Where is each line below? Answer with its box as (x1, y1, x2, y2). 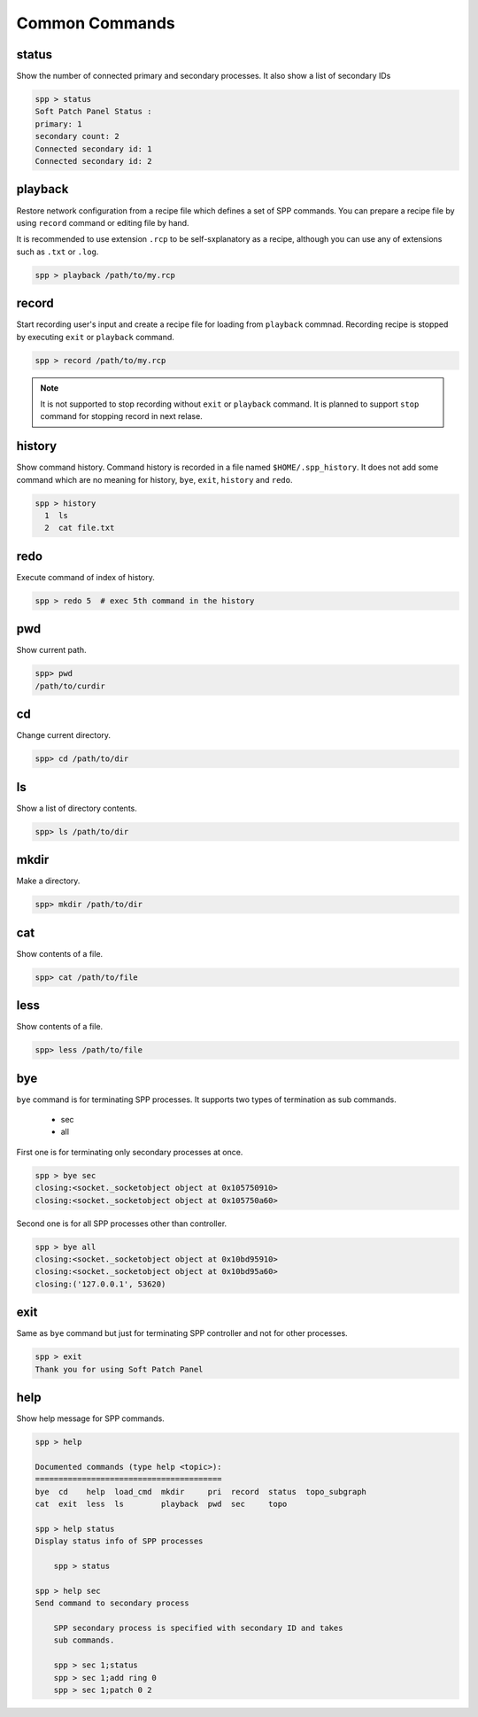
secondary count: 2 (35, 131, 119, 142)
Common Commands (16, 13, 176, 33)
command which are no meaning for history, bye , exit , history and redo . (16, 474, 293, 485)
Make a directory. (16, 875, 81, 886)
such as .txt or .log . (16, 246, 99, 257)
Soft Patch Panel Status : (35, 106, 152, 117)
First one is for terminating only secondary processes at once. (16, 1146, 243, 1157)
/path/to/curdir (35, 680, 106, 691)
